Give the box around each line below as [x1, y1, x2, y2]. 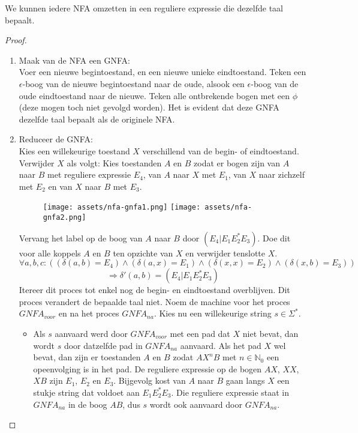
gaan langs [225, 374, 265, 387]
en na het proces [58, 307, 119, 319]
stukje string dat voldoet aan [33, 386, 140, 398]
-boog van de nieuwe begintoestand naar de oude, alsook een [22, 77, 245, 89]
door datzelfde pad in [64, 339, 143, 351]
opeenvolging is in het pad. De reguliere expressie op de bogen [33, 362, 262, 375]
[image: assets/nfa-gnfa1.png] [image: [43, 203, 201, 212]
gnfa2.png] [43, 213, 86, 222]
